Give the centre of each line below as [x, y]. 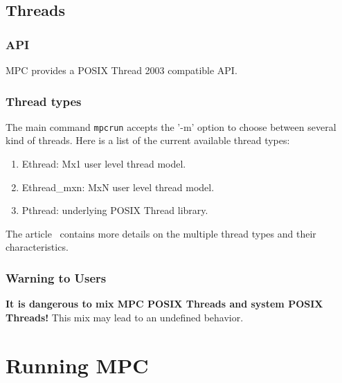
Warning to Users [56, 277]
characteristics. [37, 247]
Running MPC [77, 365]
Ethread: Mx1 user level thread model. [104, 164]
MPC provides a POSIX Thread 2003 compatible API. [121, 70]
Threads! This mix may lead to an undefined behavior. [125, 317]
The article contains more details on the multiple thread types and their [161, 233]
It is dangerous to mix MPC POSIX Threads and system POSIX [164, 304]
